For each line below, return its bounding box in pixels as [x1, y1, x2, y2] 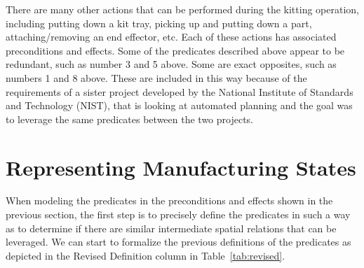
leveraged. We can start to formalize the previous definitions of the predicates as [6, 234, 351, 249]
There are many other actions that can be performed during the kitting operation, [6, 2, 359, 16]
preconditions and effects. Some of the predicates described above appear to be [6, 43, 345, 57]
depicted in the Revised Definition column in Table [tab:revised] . [6, 248, 285, 262]
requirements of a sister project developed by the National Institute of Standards [6, 84, 353, 99]
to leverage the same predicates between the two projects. [6, 111, 253, 126]
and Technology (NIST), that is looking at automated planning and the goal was [6, 98, 353, 113]
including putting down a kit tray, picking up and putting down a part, [6, 15, 312, 30]
